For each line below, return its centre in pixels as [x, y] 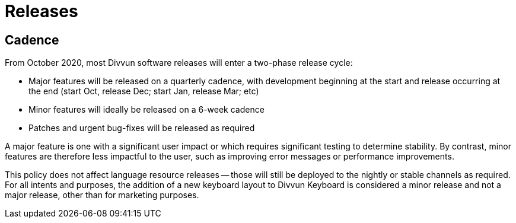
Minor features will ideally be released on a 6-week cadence [146, 110]
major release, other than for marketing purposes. [102, 195]
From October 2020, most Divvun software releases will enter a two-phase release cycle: [179, 63]
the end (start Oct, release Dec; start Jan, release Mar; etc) [144, 91]
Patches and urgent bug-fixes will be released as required [142, 128]
